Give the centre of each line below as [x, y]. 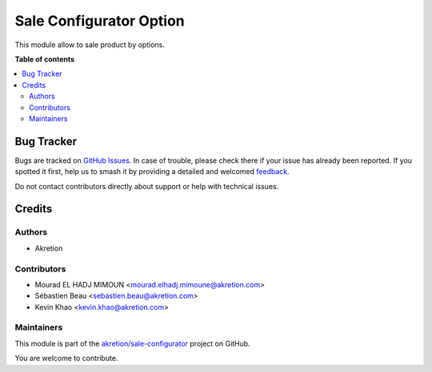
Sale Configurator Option [100, 21]
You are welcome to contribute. [66, 358]
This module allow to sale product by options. [90, 45]
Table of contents [45, 59]
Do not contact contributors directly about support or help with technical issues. [147, 186]
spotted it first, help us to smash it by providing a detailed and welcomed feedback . [152, 172]
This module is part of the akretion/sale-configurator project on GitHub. [133, 343]
